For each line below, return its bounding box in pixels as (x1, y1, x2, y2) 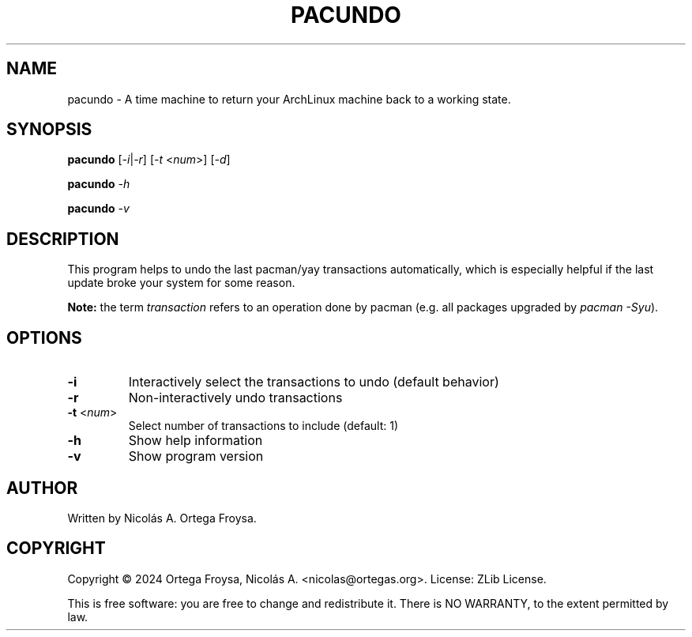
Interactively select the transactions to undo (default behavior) (128, 374, 499, 390)
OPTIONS (6, 327, 82, 348)
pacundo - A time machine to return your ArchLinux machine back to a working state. (67, 92, 511, 106)
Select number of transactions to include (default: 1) (128, 419, 398, 433)
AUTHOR (6, 477, 78, 498)
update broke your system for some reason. (67, 276, 295, 290)
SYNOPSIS (6, 119, 92, 140)
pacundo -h (67, 177, 130, 191)
